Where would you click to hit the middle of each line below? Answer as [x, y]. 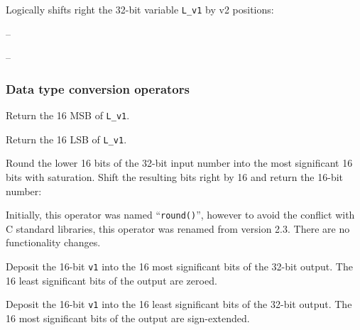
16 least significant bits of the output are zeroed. [111, 280]
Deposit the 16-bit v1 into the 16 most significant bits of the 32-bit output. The [179, 266]
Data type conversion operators [98, 88]
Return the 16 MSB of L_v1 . [68, 115]
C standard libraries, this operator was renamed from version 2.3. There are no [178, 228]
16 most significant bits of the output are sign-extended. [128, 318]
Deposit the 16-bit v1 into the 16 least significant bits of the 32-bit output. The [179, 304]
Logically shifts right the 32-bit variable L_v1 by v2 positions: [140, 9]
